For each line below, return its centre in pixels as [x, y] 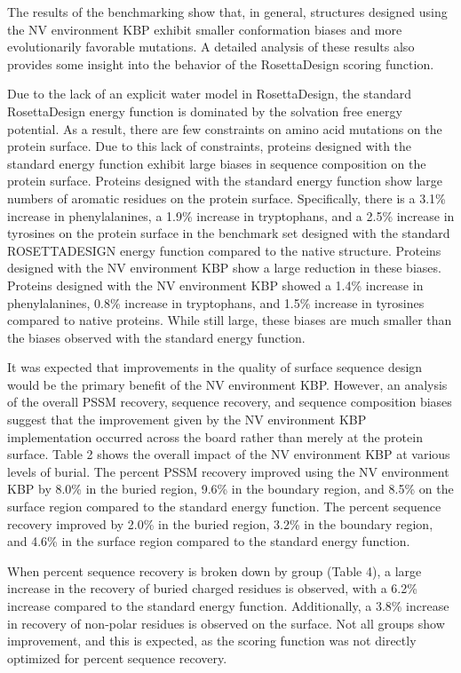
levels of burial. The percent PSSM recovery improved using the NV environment [228, 471]
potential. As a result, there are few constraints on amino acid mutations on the [225, 128]
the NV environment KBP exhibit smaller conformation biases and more [205, 29]
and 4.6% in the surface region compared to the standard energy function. [209, 541]
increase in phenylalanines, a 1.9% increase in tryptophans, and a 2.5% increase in [231, 215]
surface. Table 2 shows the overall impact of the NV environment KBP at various [229, 454]
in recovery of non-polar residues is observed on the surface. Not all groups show [226, 623]
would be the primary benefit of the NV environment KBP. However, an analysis [227, 384]
